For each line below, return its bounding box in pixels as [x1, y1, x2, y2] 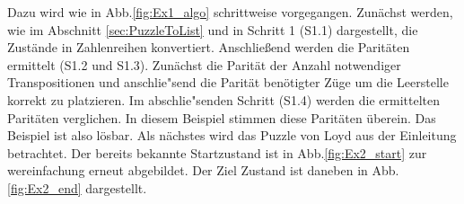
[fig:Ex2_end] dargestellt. [7, 178, 147, 197]
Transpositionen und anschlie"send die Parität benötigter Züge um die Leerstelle [7, 73, 449, 92]
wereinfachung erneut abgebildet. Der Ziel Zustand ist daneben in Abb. [7, 161, 399, 180]
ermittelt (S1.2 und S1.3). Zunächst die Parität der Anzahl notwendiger [7, 55, 401, 74]
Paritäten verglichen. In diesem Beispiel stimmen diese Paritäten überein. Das [7, 108, 436, 127]
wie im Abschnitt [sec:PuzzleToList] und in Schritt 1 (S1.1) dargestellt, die [7, 20, 418, 39]
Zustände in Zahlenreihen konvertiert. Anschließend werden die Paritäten [7, 38, 410, 57]
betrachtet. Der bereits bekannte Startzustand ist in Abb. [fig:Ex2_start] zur [7, 143, 427, 162]
